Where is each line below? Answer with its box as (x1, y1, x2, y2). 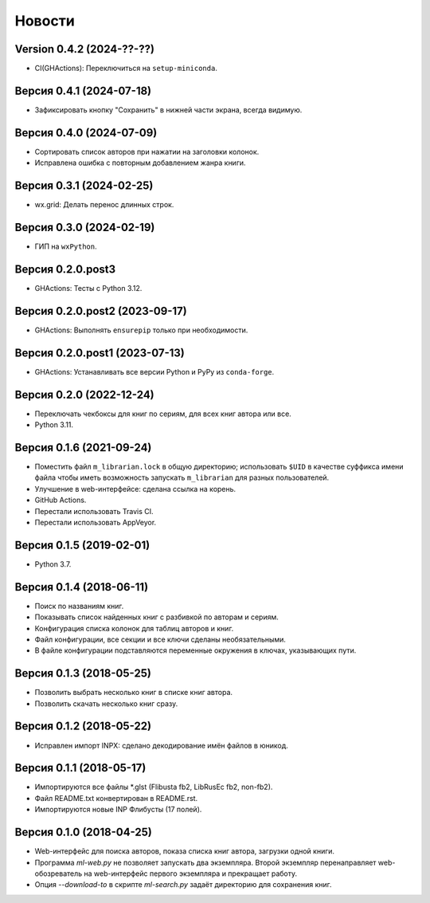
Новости (14, 12, 75, 29)
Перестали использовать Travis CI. (34, 506, 154, 516)
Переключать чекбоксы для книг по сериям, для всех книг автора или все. (34, 409, 292, 418)
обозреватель (34, 869, 83, 878)
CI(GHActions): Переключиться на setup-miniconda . (34, 64, 218, 73)
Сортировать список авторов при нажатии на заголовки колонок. (34, 147, 260, 156)
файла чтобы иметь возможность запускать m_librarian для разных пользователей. (34, 473, 330, 482)
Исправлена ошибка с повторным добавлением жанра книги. (34, 158, 246, 167)
